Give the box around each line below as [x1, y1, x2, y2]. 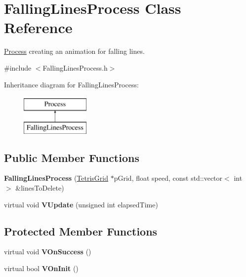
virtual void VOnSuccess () [4, 246, 91, 257]
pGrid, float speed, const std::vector [114, 173, 223, 183]
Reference [4, 17, 73, 38]
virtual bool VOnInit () [4, 263, 79, 274]
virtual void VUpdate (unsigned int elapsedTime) [4, 199, 158, 209]
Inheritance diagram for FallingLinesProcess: [4, 79, 139, 89]
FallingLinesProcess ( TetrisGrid [4, 173, 109, 183]
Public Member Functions [4, 150, 139, 165]
